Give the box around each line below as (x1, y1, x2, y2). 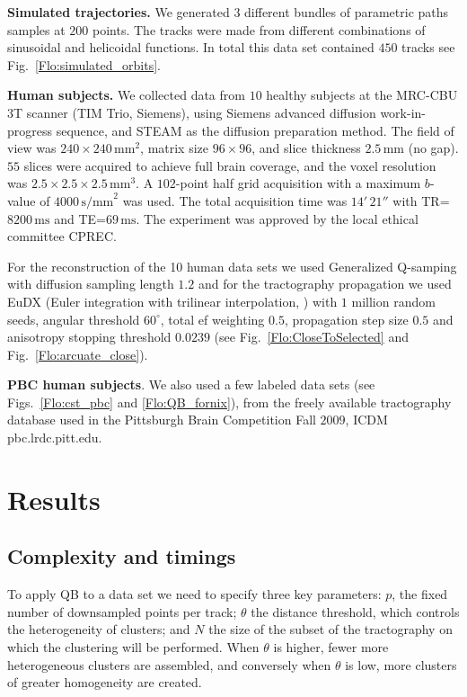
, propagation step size (284, 309, 409, 328)
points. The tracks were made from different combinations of (93, 20, 426, 39)
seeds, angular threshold (7, 309, 140, 328)
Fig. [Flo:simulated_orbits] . (7, 55, 161, 74)
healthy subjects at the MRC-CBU (266, 85, 458, 104)
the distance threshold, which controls (251, 602, 460, 621)
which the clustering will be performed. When (7, 638, 260, 657)
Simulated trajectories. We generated (7, 3, 230, 21)
